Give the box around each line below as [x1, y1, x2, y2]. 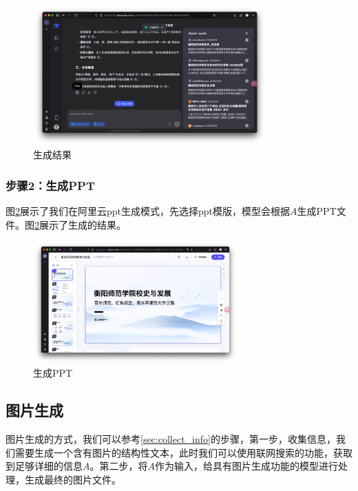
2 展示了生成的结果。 [34, 217, 126, 231]
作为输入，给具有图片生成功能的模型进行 [155, 459, 338, 473]
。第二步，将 [89, 459, 148, 473]
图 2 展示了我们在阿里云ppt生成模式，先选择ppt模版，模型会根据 [6, 204, 291, 218]
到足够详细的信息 [6, 459, 83, 473]
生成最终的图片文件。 [24, 472, 121, 486]
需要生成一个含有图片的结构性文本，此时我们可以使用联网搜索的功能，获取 [14, 445, 352, 459]
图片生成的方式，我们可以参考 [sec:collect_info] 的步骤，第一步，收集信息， [6, 432, 336, 446]
